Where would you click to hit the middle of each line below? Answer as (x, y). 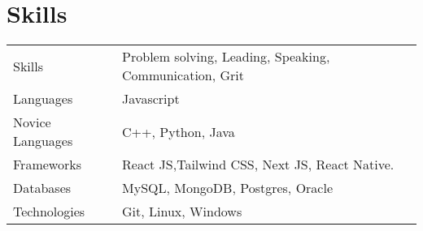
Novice (32, 122)
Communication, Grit (183, 75)
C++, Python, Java (179, 131)
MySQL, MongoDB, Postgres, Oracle (228, 188)
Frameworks (47, 165)
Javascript (151, 99)
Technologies (49, 212)
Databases (42, 188)
